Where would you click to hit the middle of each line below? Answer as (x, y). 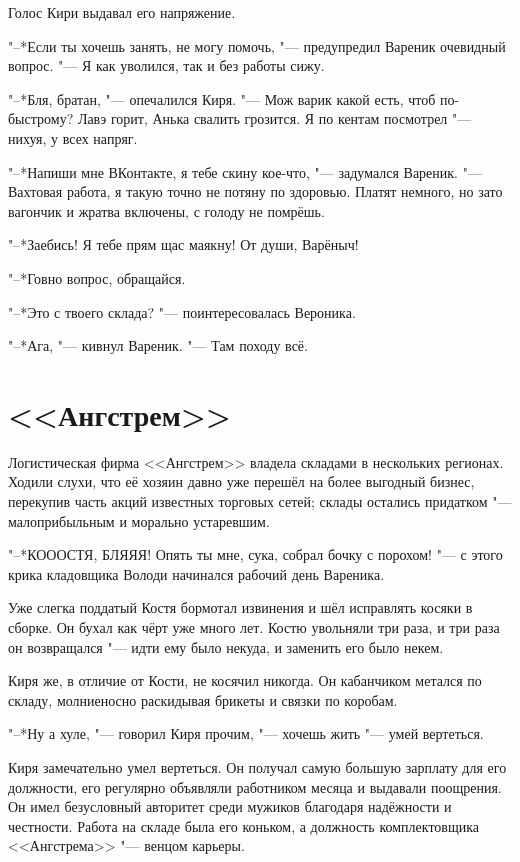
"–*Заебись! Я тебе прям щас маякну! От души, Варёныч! (183, 244)
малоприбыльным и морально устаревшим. (139, 520)
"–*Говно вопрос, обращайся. (97, 277)
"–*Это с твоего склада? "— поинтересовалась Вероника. (182, 311)
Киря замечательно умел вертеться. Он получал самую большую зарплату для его (257, 766)
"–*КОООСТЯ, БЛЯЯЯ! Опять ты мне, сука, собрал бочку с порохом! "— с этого (255, 554)
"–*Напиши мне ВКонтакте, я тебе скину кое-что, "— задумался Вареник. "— (245, 171)
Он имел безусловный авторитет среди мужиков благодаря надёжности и (230, 806)
